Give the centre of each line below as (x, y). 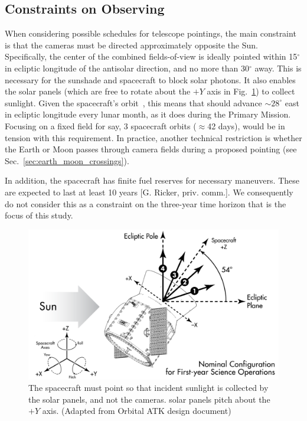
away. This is (278, 68)
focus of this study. (39, 215)
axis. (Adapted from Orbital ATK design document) (137, 411)
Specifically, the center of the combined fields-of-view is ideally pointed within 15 (151, 56)
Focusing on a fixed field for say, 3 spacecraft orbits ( (101, 125)
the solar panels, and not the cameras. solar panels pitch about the (149, 399)
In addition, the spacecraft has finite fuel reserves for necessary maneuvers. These (152, 180)
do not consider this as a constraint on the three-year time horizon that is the (146, 203)
